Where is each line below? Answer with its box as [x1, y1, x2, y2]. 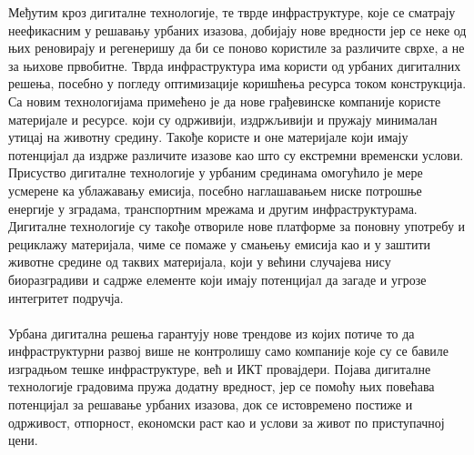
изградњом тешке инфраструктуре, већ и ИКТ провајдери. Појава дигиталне [8, 359, 431, 378]
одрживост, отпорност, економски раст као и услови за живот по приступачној [8, 412, 445, 431]
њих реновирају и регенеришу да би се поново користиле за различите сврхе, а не [8, 38, 465, 57]
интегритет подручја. [8, 288, 124, 307]
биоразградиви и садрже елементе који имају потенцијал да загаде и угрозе [8, 269, 427, 288]
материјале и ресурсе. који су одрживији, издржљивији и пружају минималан [8, 109, 438, 128]
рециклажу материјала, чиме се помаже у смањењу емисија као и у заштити [8, 234, 431, 253]
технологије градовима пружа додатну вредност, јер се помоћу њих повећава [8, 377, 435, 396]
